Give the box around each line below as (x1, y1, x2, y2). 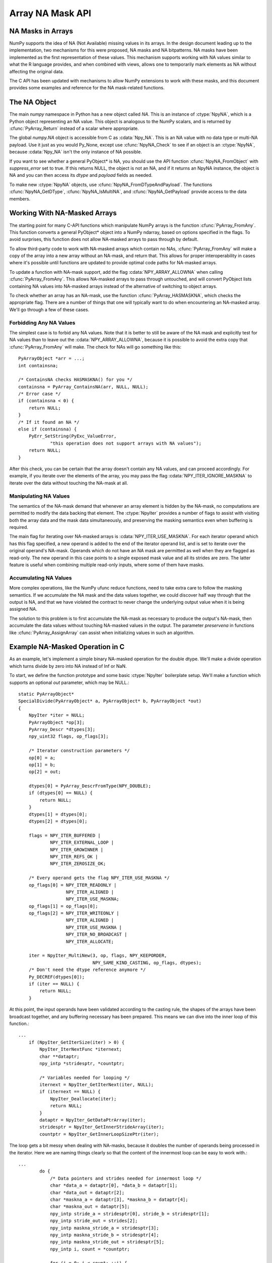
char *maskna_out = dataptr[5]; (50, 1204, 130, 1209)
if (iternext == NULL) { (39, 1089, 101, 1095)
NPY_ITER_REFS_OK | (50, 854, 98, 859)
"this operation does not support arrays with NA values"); (50, 440, 201, 446)
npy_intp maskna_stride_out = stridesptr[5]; (50, 1239, 165, 1245)
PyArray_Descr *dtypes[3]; (28, 726, 96, 732)
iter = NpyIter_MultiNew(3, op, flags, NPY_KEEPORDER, (28, 953, 167, 958)
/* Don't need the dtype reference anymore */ (28, 967, 146, 973)
